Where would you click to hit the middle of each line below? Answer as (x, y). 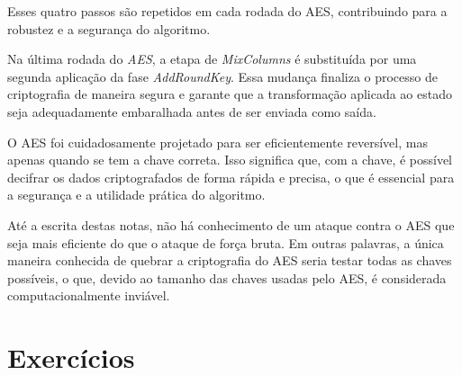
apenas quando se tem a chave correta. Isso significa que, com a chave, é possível (230, 160)
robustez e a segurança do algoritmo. (109, 28)
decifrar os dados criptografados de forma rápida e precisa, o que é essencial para (231, 177)
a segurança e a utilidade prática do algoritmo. (136, 195)
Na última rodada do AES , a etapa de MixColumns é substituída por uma (212, 59)
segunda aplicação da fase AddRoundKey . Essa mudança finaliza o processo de (222, 76)
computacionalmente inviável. (89, 295)
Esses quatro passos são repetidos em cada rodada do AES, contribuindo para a (227, 11)
